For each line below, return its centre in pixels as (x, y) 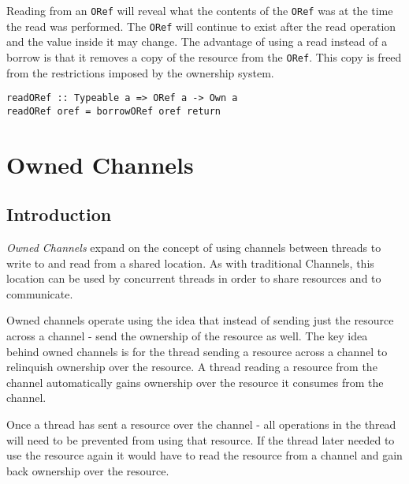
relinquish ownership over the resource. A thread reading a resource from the (192, 367)
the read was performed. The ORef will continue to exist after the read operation (201, 26)
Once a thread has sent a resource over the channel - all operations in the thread (201, 424)
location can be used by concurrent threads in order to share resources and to (194, 278)
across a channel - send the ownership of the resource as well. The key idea (187, 336)
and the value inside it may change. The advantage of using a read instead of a (197, 41)
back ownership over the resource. (88, 470)
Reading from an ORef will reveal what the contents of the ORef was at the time (200, 10)
